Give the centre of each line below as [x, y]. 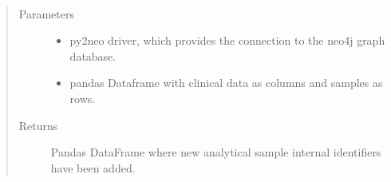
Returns [38, 125]
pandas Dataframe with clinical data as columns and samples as [226, 83]
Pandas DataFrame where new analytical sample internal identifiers [216, 152]
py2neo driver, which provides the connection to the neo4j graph [227, 40]
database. [93, 55]
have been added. [93, 167]
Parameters [46, 13]
